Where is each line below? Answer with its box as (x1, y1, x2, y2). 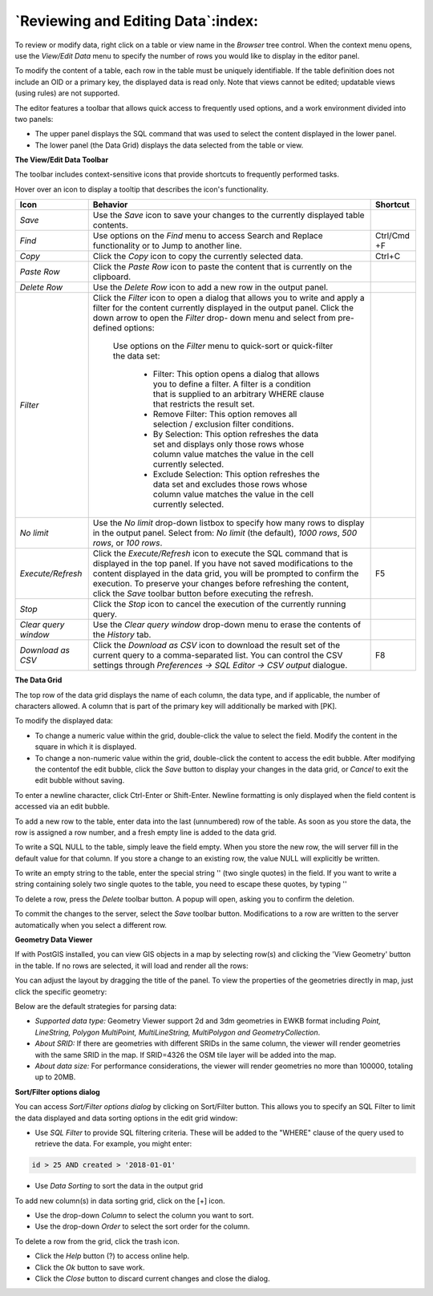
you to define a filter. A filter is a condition (152, 379, 311, 390)
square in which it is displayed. (34, 742, 137, 751)
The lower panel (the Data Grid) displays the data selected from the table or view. (34, 140, 304, 150)
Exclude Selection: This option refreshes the (152, 469, 320, 480)
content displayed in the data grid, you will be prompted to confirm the (92, 568, 359, 579)
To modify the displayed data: (14, 716, 114, 726)
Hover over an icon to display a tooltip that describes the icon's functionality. (14, 184, 269, 194)
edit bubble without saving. (34, 776, 125, 785)
